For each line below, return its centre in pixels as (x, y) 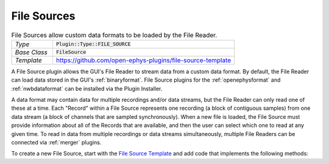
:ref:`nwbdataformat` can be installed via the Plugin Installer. (87, 88)
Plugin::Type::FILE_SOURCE (93, 44)
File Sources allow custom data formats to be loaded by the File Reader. (114, 35)
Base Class (31, 52)
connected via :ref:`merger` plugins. (56, 143)
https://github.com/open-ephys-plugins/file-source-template (143, 60)
